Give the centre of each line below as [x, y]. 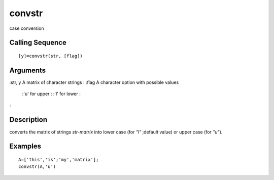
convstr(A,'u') [37, 167]
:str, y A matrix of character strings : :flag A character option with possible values [94, 82]
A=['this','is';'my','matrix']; [59, 160]
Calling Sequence [38, 43]
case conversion [27, 28]
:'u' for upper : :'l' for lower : [52, 94]
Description [28, 120]
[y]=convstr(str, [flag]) [51, 56]
